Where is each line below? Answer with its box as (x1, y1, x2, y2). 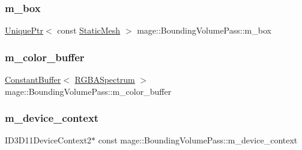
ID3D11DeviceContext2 (5, 134, 92, 146)
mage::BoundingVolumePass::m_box (137, 24, 271, 37)
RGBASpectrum (74, 73, 135, 86)
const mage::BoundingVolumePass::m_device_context (98, 134, 298, 146)
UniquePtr (5, 24, 44, 37)
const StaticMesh (57, 24, 121, 37)
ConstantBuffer (5, 73, 61, 86)
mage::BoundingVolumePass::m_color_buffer (5, 85, 172, 97)
